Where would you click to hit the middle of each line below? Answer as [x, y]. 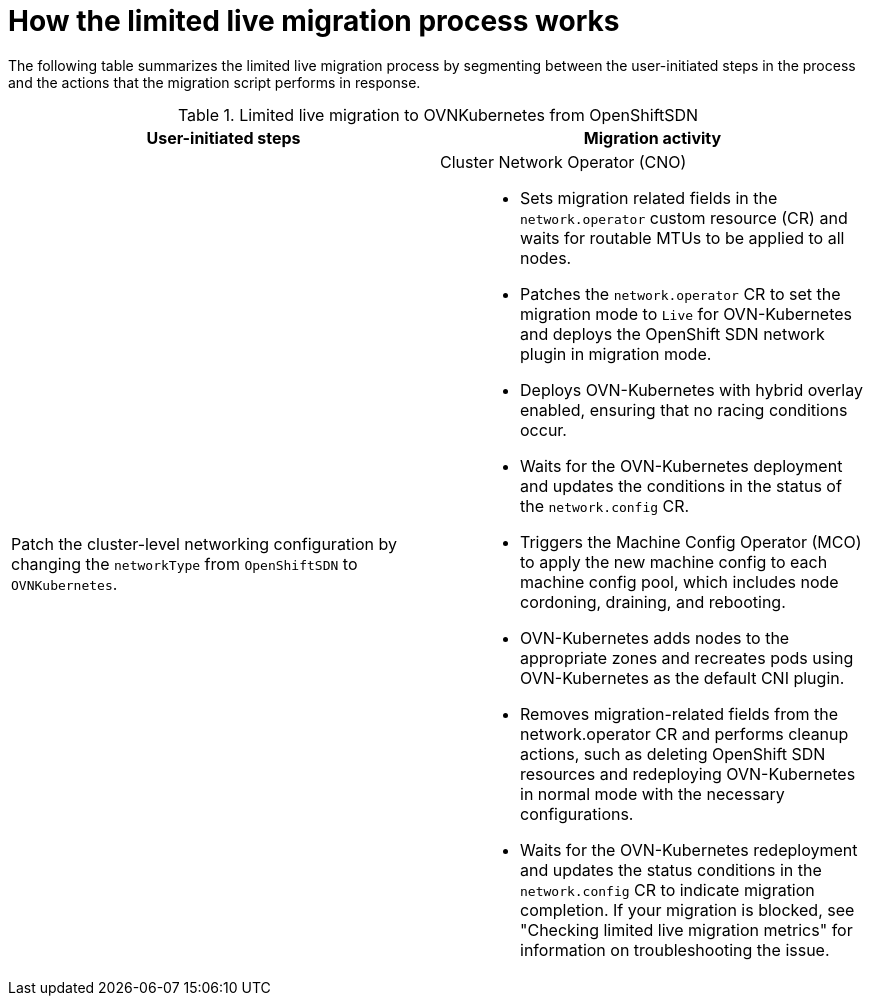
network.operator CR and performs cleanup [684, 733]
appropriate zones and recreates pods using [687, 657]
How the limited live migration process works [314, 21]
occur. [543, 429]
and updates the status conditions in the [671, 869]
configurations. [577, 813]
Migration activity [652, 137]
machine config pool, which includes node [679, 581]
